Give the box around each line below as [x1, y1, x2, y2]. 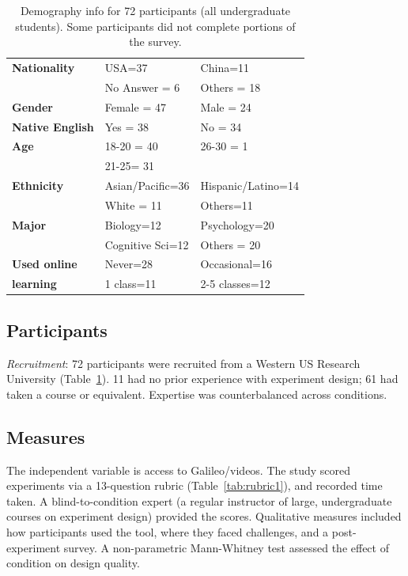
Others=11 [200, 196, 253, 213]
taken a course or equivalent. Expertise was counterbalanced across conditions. [6, 385, 387, 402]
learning [12, 275, 57, 292]
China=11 [200, 59, 250, 76]
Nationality [12, 59, 75, 76]
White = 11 [104, 196, 162, 213]
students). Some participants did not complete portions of [15, 17, 296, 34]
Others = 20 [200, 236, 261, 252]
